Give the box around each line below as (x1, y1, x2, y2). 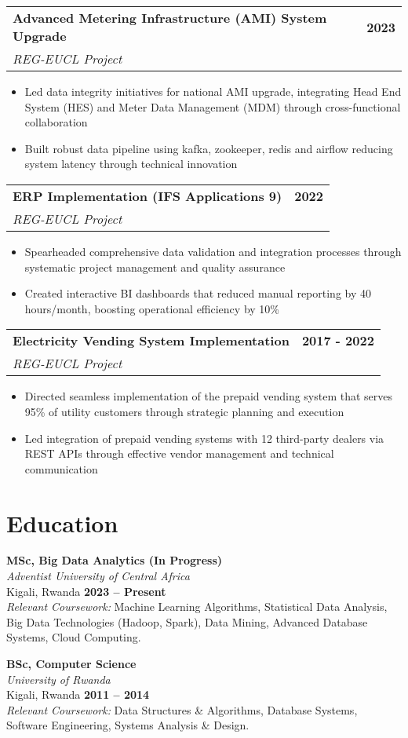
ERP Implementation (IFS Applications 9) (13, 186, 282, 205)
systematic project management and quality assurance (24, 258, 286, 275)
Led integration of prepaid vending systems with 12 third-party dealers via (24, 429, 384, 446)
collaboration (24, 114, 88, 130)
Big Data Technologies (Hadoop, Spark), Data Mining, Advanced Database (6, 613, 368, 630)
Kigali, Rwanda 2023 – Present (6, 583, 166, 599)
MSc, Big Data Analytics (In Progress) (6, 552, 223, 568)
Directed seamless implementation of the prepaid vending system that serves (24, 388, 393, 404)
